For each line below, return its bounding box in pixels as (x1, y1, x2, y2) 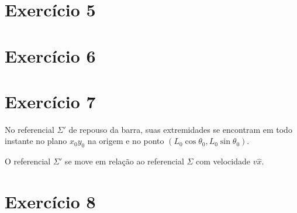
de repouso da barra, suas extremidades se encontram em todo (68, 123, 292, 135)
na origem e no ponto (87, 135, 164, 147)
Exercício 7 (5, 89, 96, 113)
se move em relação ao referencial (64, 155, 184, 167)
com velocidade (196, 155, 250, 167)
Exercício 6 (5, 43, 96, 67)
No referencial (5, 123, 54, 135)
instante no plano (5, 135, 67, 147)
